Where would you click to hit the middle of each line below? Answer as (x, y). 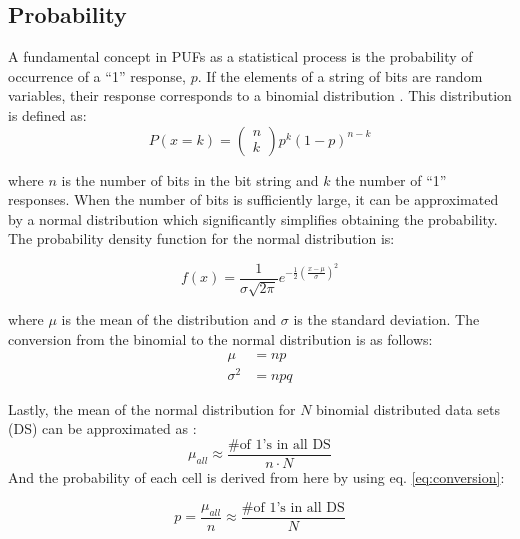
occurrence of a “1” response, (97, 75)
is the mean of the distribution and (169, 319)
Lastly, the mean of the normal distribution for (152, 408)
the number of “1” (391, 179)
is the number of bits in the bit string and (190, 179)
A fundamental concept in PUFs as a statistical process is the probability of (240, 56)
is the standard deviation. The (386, 319)
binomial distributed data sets (408, 408)
